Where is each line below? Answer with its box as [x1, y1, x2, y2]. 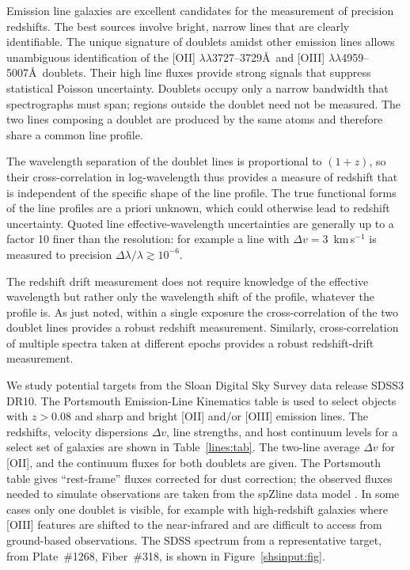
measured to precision [6, 245, 112, 262]
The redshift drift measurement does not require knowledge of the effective [6, 272, 369, 289]
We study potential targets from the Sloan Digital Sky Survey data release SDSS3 [6, 377, 404, 393]
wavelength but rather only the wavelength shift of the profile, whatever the [6, 288, 374, 305]
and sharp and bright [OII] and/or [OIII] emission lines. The [74, 408, 368, 424]
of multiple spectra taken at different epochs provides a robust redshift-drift [6, 334, 374, 351]
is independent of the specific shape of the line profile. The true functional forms [6, 184, 397, 200]
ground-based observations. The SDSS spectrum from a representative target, [6, 532, 382, 548]
